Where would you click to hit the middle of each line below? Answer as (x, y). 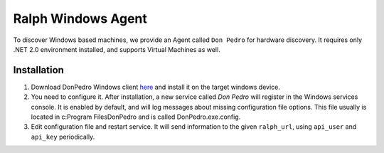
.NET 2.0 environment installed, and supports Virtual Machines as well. (117, 49)
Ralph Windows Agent (80, 19)
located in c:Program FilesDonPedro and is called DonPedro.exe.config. (136, 117)
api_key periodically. (63, 137)
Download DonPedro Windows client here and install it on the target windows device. (156, 87)
